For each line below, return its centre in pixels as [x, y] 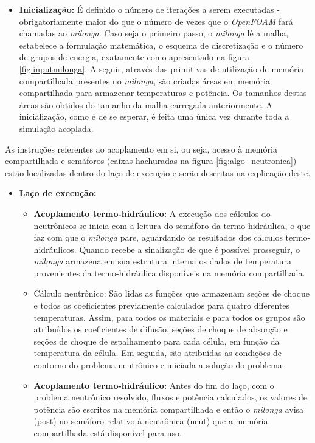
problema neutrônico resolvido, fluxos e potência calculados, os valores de [170, 397]
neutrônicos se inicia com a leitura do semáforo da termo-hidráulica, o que [172, 225]
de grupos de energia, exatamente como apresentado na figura [134, 57]
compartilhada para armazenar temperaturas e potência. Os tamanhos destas [163, 93]
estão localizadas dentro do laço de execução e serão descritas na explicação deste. [158, 172]
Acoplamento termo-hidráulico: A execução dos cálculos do [152, 213]
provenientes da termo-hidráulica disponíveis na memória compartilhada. [169, 273]
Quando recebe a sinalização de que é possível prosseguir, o [189, 249]
